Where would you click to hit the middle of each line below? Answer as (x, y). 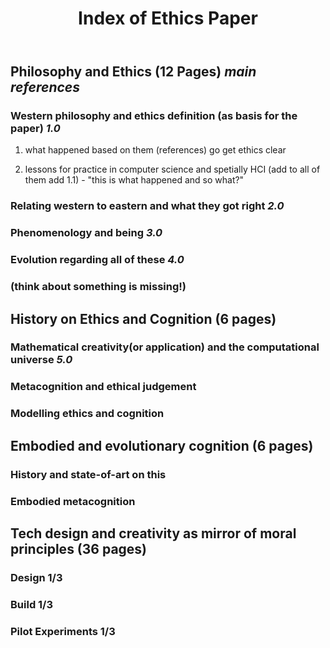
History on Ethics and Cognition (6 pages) (143, 318)
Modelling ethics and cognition (87, 414)
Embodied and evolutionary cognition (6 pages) (162, 445)
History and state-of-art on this (88, 474)
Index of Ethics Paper (168, 18)
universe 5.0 (41, 360)
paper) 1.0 (35, 129)
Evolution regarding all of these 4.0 (97, 260)
